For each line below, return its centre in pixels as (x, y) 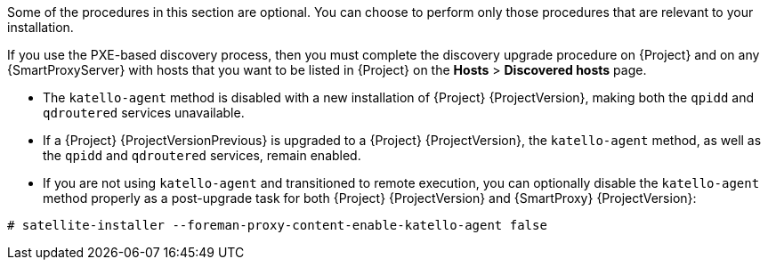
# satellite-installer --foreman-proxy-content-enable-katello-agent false (277, 225)
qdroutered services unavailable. (144, 113)
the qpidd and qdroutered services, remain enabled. (202, 155)
